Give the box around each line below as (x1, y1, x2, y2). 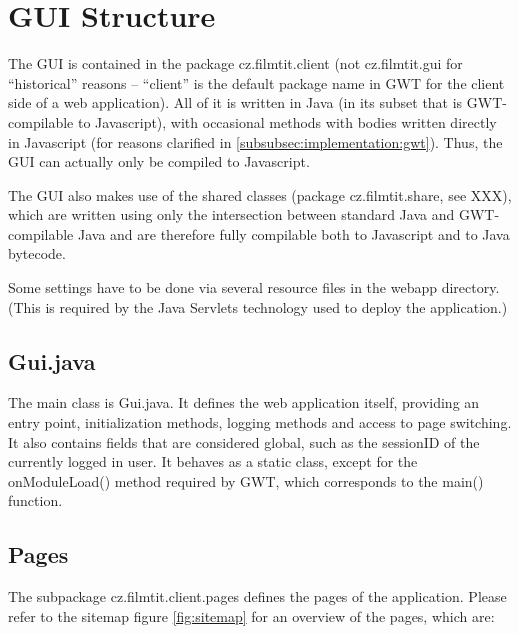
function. (8, 490, 63, 511)
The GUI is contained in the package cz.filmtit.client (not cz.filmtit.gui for (8, 53, 463, 74)
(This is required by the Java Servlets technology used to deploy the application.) (8, 296, 508, 317)
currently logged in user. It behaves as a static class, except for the (8, 451, 418, 472)
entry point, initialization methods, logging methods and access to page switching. (8, 412, 512, 433)
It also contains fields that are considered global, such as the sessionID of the (8, 431, 480, 452)
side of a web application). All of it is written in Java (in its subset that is (8, 92, 463, 113)
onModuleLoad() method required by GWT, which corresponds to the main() (8, 470, 484, 491)
